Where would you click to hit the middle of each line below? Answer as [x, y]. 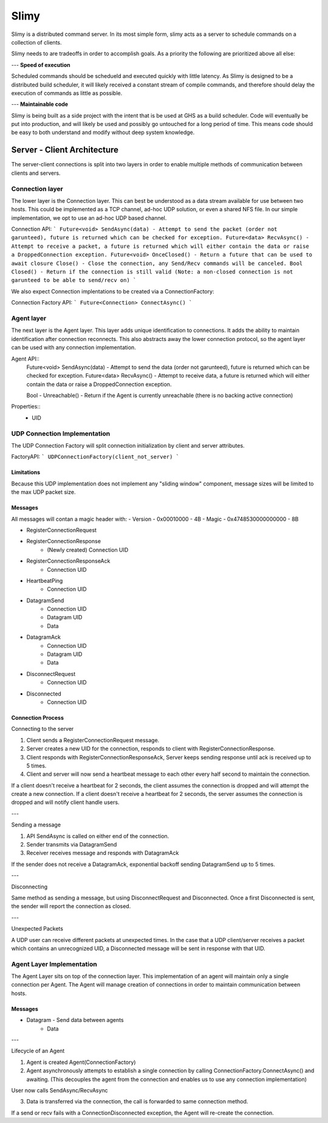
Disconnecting [29, 887]
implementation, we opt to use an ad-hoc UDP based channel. [89, 218]
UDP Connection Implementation [61, 434]
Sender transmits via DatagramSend [72, 845]
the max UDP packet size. [43, 492]
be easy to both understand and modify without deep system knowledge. [103, 132]
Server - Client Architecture [65, 150]
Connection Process [37, 717]
